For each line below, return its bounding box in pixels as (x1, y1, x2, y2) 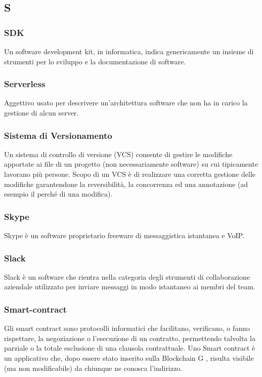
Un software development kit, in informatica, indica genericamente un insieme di (4, 46, 254, 56)
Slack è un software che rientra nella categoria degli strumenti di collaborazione (4, 271, 250, 282)
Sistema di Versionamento (4, 129, 112, 141)
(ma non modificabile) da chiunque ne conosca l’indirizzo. (4, 362, 183, 373)
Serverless (4, 78, 46, 90)
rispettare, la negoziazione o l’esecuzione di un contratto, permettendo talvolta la (4, 332, 255, 343)
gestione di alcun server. (4, 107, 79, 118)
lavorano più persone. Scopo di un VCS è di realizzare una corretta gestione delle (4, 169, 255, 179)
